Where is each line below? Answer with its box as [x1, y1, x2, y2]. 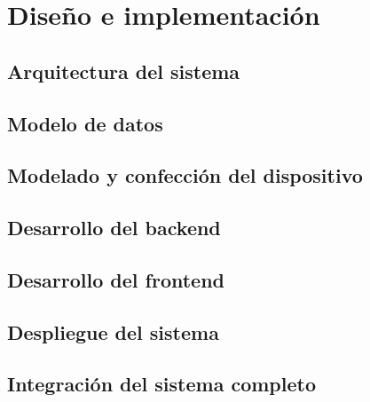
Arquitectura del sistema [7, 57, 240, 84]
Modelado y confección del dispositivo [7, 162, 363, 189]
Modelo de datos [7, 109, 163, 137]
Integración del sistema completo [7, 370, 317, 398]
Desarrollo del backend [7, 214, 221, 241]
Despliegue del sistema [7, 318, 219, 345]
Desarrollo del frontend [7, 265, 225, 293]
